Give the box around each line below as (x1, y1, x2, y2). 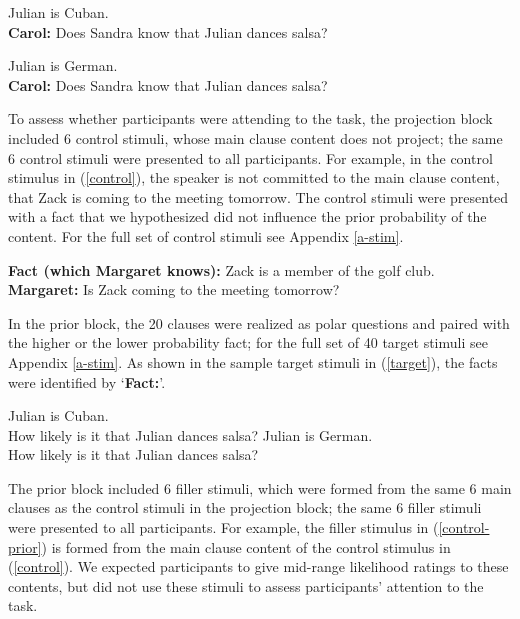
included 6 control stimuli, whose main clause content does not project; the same (8, 127, 503, 148)
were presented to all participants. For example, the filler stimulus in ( (8, 517, 439, 538)
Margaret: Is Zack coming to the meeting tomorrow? (8, 279, 340, 300)
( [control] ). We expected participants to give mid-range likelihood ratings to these (8, 556, 509, 577)
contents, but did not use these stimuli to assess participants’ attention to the (8, 575, 484, 596)
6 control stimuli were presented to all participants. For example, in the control (8, 147, 493, 168)
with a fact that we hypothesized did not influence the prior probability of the (8, 206, 487, 227)
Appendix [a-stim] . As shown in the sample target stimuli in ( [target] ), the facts (8, 351, 498, 372)
